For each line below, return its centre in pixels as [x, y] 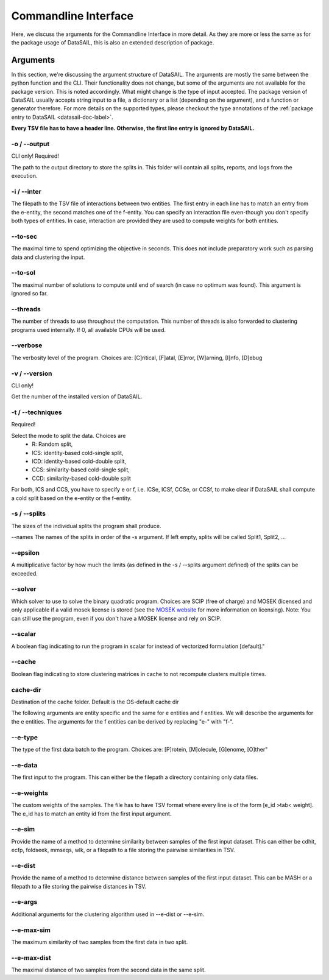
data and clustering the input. [48, 257]
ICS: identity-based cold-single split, [78, 453]
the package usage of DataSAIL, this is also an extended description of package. [113, 42]
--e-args [24, 902]
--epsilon [25, 552]
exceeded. [24, 573]
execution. [24, 176]
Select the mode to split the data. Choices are [69, 435]
